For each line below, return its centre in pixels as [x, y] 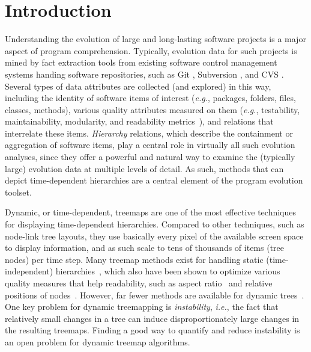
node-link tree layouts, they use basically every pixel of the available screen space [154, 236]
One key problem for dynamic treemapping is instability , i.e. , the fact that [142, 307]
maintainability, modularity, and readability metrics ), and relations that [139, 121]
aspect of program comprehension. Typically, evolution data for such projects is [151, 50]
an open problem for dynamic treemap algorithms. [98, 341]
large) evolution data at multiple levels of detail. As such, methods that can [144, 168]
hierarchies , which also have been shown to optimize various [168, 271]
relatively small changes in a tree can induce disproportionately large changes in [152, 318]
